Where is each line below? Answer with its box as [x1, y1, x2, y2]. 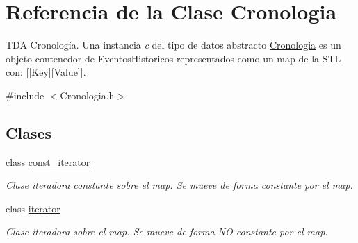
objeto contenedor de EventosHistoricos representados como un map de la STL [6, 51, 341, 65]
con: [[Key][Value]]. [6, 65, 86, 79]
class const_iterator [6, 154, 90, 169]
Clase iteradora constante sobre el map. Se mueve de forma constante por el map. [6, 178, 353, 192]
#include [6, 87, 44, 102]
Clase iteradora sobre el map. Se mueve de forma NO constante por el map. [6, 224, 328, 239]
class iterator [6, 201, 60, 215]
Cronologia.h [60, 87, 115, 102]
